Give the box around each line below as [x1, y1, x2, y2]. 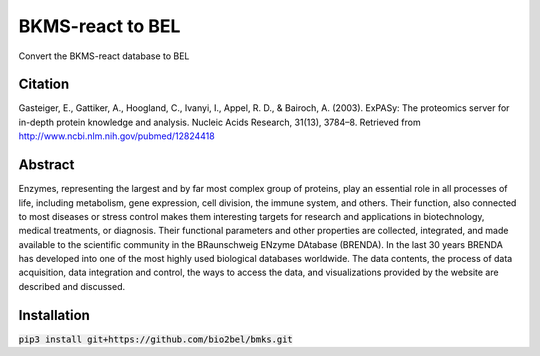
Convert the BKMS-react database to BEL [18, 50, 190, 62]
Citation [18, 76, 70, 93]
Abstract [18, 156, 75, 174]
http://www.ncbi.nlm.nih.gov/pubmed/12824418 [18, 130, 215, 142]
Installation [18, 306, 90, 324]
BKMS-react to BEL [18, 15, 181, 37]
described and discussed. [18, 280, 125, 292]
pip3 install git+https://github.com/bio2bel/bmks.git [18, 333, 294, 345]
